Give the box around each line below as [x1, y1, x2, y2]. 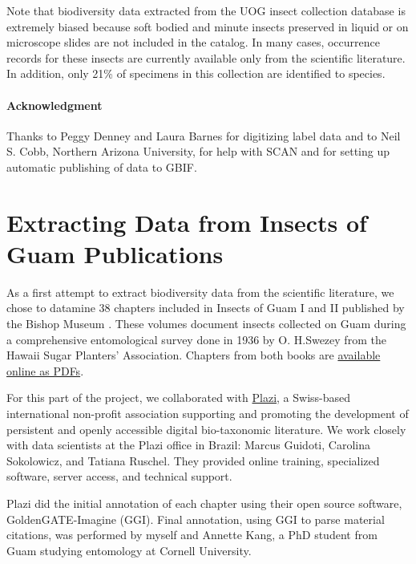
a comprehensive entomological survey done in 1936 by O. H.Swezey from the [6, 331, 386, 347]
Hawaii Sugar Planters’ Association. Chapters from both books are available [6, 347, 381, 363]
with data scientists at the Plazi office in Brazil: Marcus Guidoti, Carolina [6, 436, 370, 453]
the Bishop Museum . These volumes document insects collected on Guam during [6, 315, 406, 332]
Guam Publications [6, 237, 224, 270]
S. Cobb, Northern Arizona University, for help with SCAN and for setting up [6, 143, 390, 160]
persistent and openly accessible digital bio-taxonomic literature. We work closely [6, 420, 406, 437]
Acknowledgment [6, 96, 103, 113]
